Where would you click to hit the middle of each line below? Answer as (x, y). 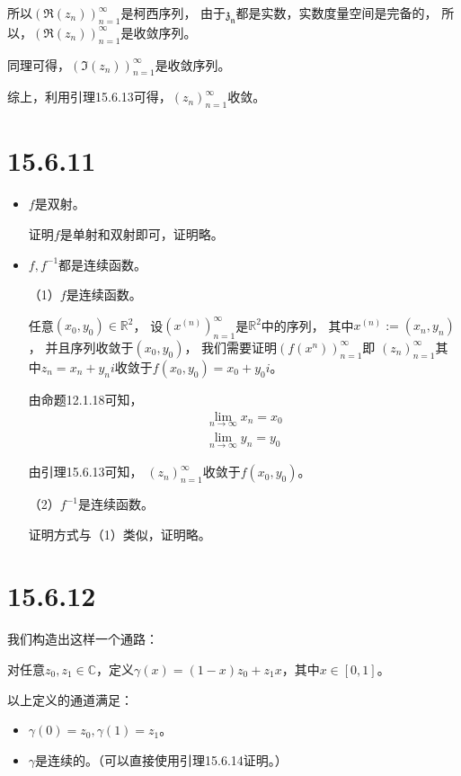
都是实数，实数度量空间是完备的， (337, 13)
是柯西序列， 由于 (173, 13)
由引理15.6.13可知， (85, 472)
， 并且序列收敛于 (81, 347)
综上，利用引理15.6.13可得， (89, 97)
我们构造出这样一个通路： (83, 639)
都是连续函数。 (103, 264)
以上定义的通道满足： (70, 699)
